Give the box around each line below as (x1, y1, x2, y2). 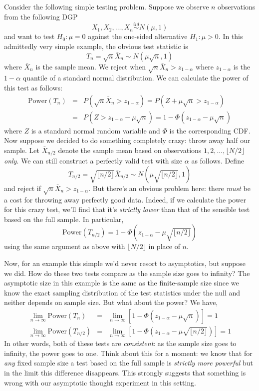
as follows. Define (191, 155, 245, 166)
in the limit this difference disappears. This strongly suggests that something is (4, 367, 246, 378)
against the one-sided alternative (88, 31, 188, 41)
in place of (148, 241, 180, 251)
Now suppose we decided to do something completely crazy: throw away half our (4, 135, 251, 145)
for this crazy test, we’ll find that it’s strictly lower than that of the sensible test (4, 204, 250, 214)
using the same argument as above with (4, 241, 125, 251)
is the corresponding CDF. (169, 125, 251, 135)
